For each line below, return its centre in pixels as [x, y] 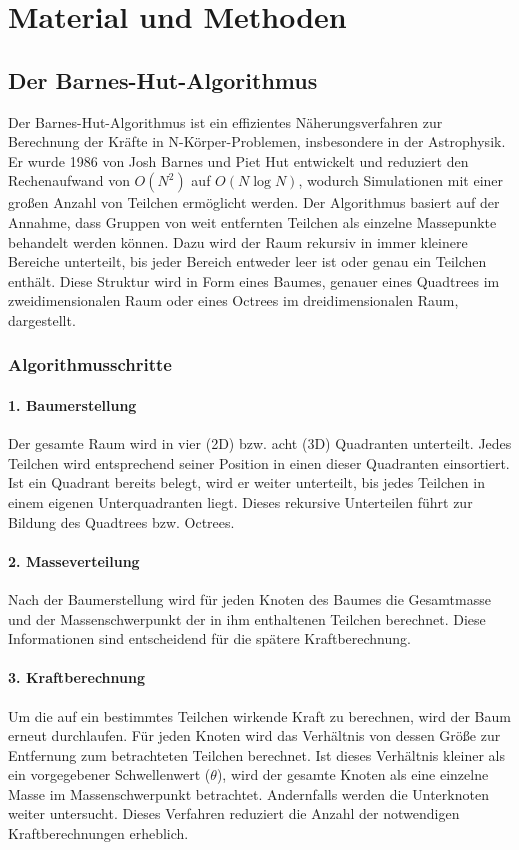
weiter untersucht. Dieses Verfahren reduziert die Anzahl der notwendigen [234, 813]
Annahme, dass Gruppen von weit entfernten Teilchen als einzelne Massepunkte [252, 221]
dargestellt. [42, 319]
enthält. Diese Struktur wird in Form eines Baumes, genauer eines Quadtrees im [254, 280]
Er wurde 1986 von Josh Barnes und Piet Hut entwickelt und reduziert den [238, 160]
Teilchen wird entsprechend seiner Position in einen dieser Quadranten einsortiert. [259, 462]
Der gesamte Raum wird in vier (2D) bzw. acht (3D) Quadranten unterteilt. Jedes [260, 443]
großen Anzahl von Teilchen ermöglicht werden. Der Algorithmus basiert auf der [254, 202]
